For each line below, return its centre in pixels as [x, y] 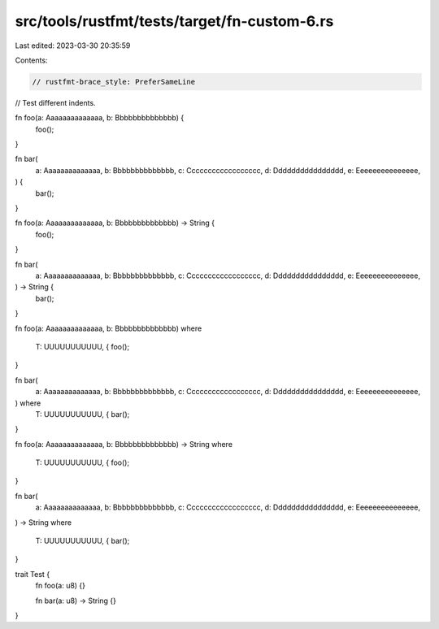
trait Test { [33, 574]
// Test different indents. [56, 102]
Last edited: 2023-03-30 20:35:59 [73, 46]
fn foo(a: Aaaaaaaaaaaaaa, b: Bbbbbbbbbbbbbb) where [109, 328]
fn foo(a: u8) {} [60, 586]
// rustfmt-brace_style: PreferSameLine [113, 82]
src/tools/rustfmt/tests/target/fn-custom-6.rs [174, 21]
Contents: [31, 60]
